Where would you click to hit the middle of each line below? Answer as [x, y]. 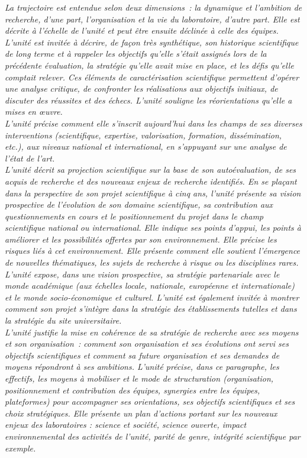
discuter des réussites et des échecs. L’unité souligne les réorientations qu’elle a [148, 100]
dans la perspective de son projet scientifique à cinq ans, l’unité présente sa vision [153, 193]
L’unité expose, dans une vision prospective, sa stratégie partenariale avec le [142, 274]
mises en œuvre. [34, 112]
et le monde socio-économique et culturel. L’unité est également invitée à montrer [152, 297]
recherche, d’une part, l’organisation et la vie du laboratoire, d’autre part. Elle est [152, 19]
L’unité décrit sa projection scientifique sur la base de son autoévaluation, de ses [151, 170]
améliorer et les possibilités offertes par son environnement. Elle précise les [141, 239]
